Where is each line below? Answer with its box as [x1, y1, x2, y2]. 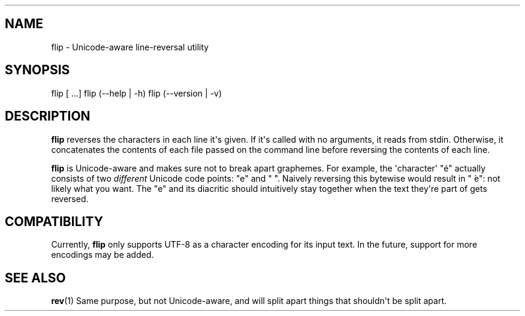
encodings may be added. [51, 249, 154, 260]
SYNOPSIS [5, 62, 70, 78]
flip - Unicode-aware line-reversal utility [51, 41, 209, 52]
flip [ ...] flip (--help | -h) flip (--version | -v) [51, 88, 222, 98]
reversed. [51, 193, 89, 204]
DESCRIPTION [5, 109, 90, 124]
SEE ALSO [5, 270, 66, 285]
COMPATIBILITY [5, 213, 103, 229]
